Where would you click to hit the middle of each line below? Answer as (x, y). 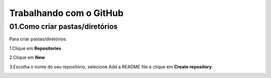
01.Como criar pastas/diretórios (63, 26)
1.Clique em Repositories (35, 48)
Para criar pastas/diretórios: (38, 39)
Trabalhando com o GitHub (66, 13)
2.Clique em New (27, 57)
